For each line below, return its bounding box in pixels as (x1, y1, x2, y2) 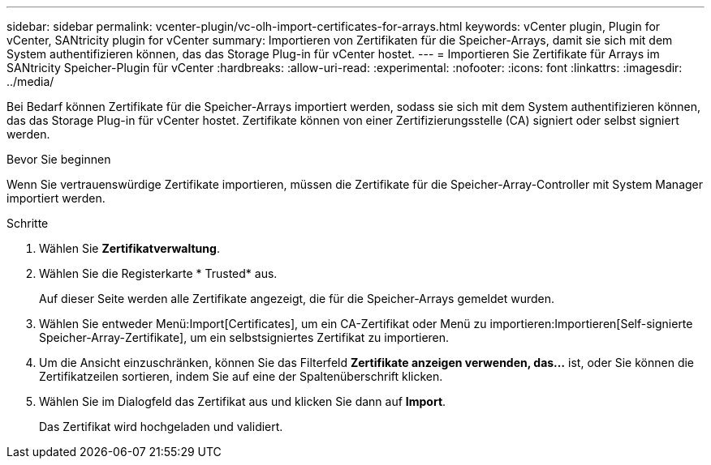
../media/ (6, 75, 54, 88)
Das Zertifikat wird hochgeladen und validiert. (39, 420, 283, 433)
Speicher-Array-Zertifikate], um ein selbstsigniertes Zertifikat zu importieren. (39, 331, 450, 344)
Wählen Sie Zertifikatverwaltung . (39, 241, 220, 255)
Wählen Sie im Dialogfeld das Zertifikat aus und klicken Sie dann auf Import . (39, 395, 446, 408)
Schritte (6, 216, 49, 230)
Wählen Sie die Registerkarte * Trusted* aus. (39, 267, 278, 280)
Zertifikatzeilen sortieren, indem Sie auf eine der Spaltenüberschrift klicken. (39, 369, 443, 383)
